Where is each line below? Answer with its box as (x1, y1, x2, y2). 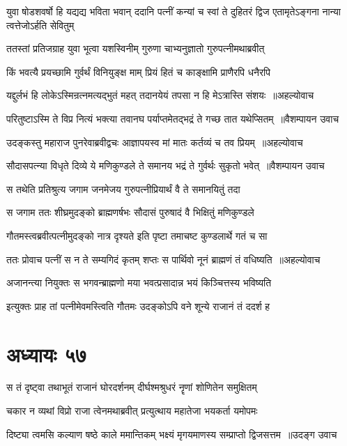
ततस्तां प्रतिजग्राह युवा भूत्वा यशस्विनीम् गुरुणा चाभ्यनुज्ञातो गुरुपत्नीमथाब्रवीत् (6, 41, 265, 56)
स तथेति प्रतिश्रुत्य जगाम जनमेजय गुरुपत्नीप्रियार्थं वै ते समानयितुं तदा (6, 181, 240, 196)
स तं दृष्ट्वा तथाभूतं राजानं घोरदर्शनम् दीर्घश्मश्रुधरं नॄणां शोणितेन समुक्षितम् (6, 380, 257, 394)
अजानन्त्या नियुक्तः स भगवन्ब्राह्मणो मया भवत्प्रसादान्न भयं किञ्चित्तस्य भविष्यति (6, 275, 272, 290)
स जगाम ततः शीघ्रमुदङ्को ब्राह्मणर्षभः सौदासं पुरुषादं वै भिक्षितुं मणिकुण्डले (6, 205, 254, 220)
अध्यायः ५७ (6, 339, 87, 368)
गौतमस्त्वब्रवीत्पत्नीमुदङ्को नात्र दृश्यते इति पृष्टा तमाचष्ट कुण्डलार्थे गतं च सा (6, 228, 268, 243)
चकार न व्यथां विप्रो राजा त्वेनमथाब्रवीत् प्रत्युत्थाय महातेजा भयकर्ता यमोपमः (6, 403, 258, 418)
